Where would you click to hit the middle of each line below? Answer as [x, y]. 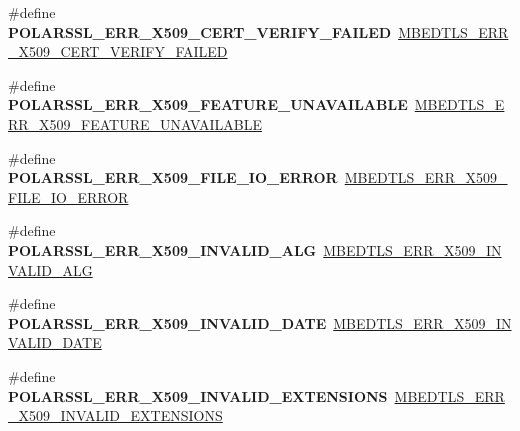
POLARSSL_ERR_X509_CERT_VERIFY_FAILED [200, 31]
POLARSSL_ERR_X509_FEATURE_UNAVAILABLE [208, 104]
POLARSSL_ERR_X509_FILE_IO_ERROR [173, 177]
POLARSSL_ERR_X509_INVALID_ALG [162, 249]
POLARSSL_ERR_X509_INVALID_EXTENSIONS [198, 395]
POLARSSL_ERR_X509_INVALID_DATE [167, 322]
